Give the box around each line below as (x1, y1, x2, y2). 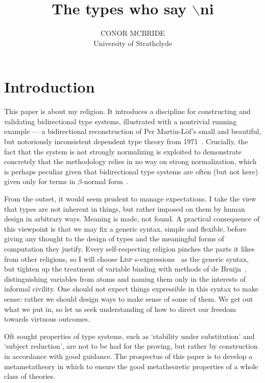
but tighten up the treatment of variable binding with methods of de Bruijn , (4, 263, 247, 274)
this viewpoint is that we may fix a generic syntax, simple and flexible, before (4, 223, 247, 234)
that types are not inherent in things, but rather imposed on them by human (4, 203, 245, 214)
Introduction (4, 76, 95, 97)
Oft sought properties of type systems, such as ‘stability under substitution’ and (4, 330, 255, 341)
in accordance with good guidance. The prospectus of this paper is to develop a (4, 350, 253, 361)
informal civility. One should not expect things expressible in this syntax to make (4, 283, 258, 294)
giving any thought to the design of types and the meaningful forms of (4, 233, 224, 244)
